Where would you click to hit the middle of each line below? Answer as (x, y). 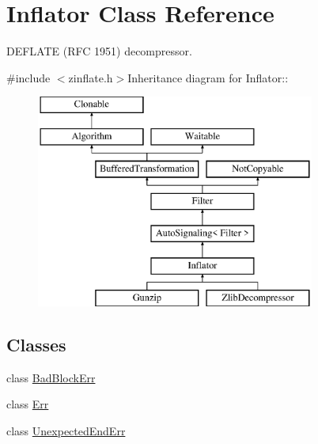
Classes (36, 344)
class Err (28, 404)
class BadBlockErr (51, 377)
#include (28, 77)
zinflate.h (91, 77)
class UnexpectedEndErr (66, 430)
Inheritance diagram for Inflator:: (208, 77)
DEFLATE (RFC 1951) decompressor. (99, 51)
